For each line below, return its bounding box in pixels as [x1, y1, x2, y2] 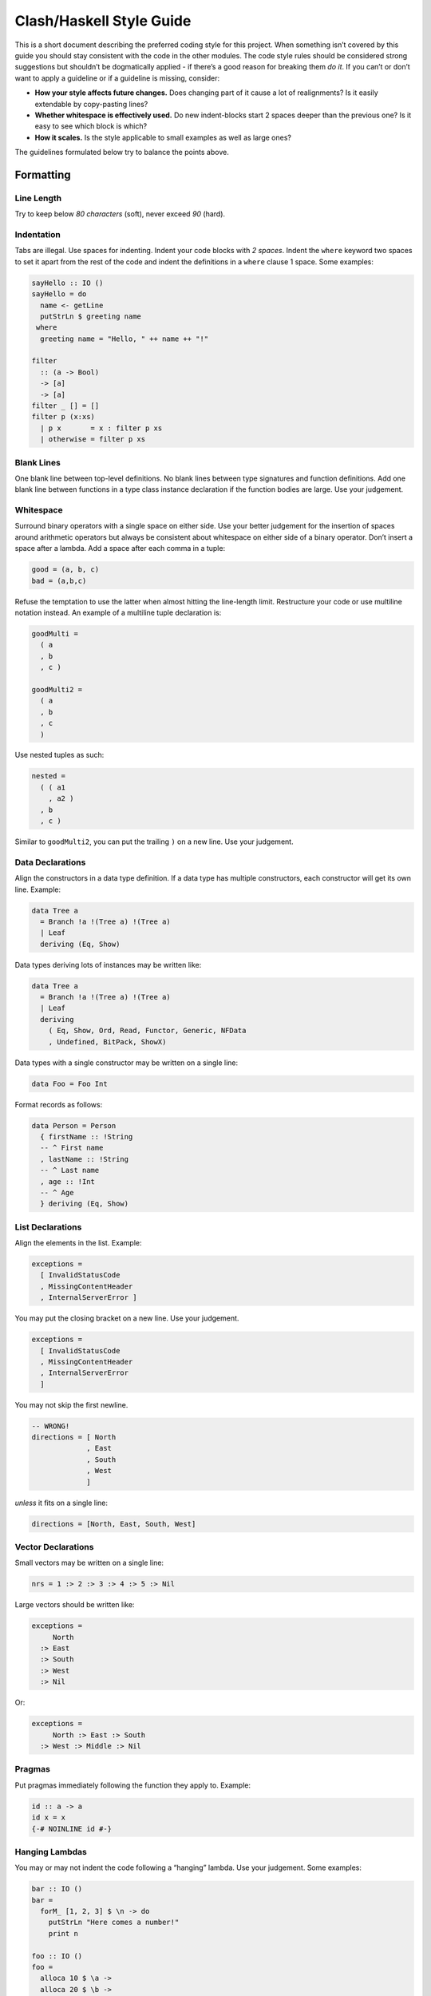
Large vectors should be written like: [14, 1600, 135, 1610]
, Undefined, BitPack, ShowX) [48, 1037, 167, 1046]
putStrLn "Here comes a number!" [48, 1918, 180, 1927]
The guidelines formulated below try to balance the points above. [14, 148, 229, 157]
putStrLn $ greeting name [40, 311, 141, 321]
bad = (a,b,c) [31, 576, 87, 585]
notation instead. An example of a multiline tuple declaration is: [14, 608, 222, 617]
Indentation [14, 228, 61, 240]
